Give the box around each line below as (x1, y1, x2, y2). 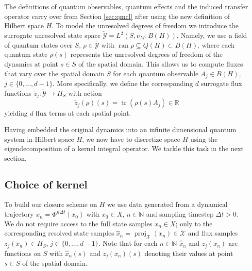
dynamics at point (4, 59, 58, 68)
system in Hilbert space (4, 134, 74, 144)
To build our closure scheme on (4, 199, 97, 209)
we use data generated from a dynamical (107, 199, 228, 209)
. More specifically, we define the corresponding (52, 78, 193, 88)
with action (68, 87, 102, 98)
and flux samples (188, 228, 238, 238)
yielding (4, 108, 28, 118)
